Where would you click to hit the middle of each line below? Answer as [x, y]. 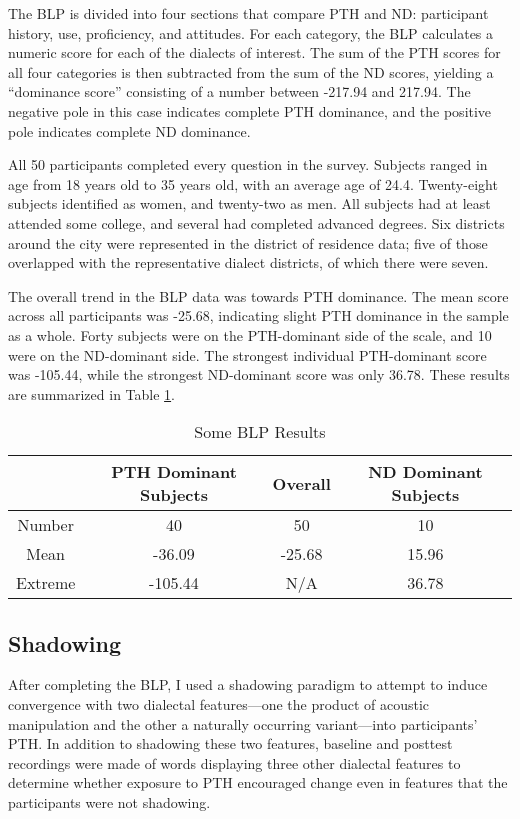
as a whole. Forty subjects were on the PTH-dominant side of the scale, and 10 [250, 334]
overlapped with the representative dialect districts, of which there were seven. [248, 262]
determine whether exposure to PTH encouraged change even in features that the [258, 782]
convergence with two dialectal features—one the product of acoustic [219, 704]
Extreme [46, 583]
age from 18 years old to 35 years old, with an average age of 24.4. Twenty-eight [253, 183]
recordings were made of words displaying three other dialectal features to [234, 762]
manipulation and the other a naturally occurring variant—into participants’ [243, 723]
